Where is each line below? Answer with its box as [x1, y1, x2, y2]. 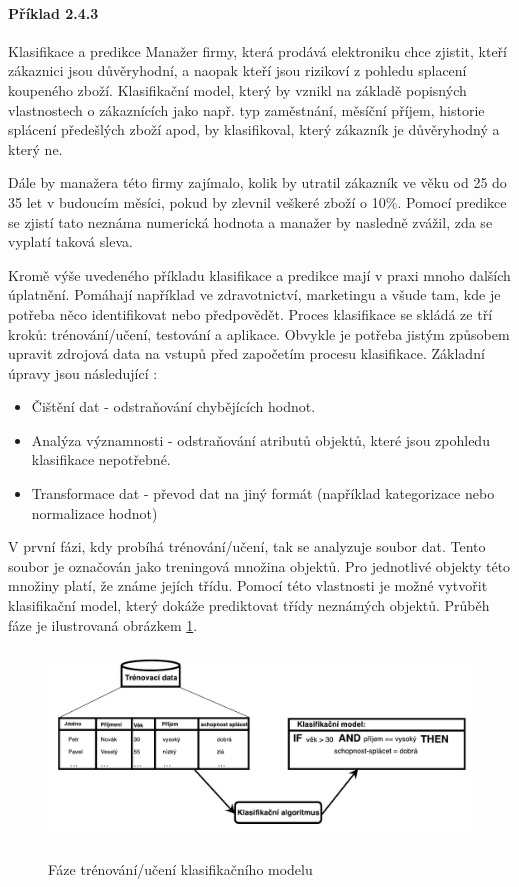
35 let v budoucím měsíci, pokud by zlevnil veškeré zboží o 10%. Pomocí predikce [8, 191, 507, 212]
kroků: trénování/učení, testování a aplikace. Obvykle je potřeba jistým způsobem [8, 323, 510, 344]
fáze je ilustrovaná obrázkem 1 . [8, 614, 198, 635]
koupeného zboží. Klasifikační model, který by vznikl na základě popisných [8, 79, 467, 100]
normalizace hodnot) [31, 502, 158, 523]
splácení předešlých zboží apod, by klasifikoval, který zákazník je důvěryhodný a [8, 119, 500, 140]
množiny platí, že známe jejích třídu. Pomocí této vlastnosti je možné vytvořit [8, 575, 488, 596]
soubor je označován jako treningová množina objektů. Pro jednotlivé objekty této [8, 555, 511, 576]
